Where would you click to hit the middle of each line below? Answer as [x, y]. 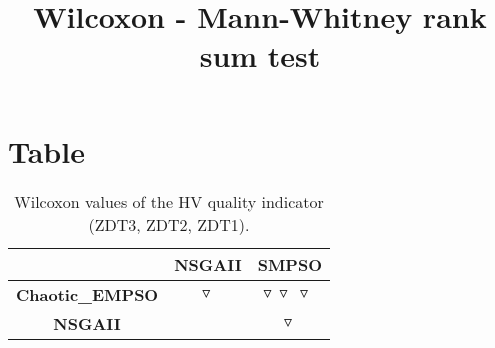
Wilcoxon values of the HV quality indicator [169, 201]
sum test [260, 55]
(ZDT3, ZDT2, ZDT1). [169, 224]
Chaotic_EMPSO [87, 294]
